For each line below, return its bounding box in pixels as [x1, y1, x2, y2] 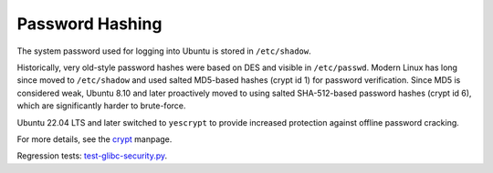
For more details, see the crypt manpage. [16, 133, 173, 145]
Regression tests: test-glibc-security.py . [16, 150, 168, 161]
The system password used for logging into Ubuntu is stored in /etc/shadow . [16, 46, 312, 56]
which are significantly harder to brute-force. [16, 100, 186, 111]
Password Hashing [16, 14, 163, 34]
